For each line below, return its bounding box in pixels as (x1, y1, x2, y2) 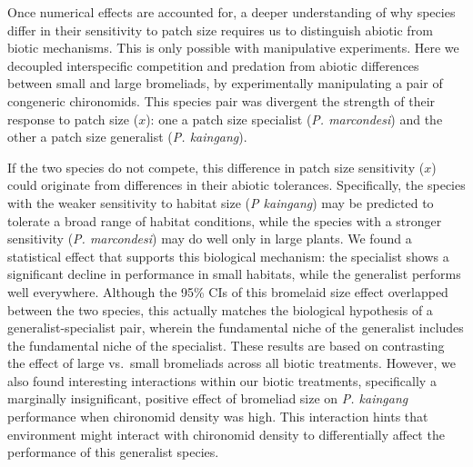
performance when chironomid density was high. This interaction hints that (7, 407, 428, 426)
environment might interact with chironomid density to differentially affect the (7, 424, 445, 443)
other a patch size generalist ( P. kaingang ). (7, 127, 247, 146)
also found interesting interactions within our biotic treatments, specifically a (7, 371, 437, 390)
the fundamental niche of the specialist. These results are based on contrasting (7, 335, 445, 354)
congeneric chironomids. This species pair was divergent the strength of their (7, 91, 436, 110)
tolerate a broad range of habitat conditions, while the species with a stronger (7, 211, 442, 230)
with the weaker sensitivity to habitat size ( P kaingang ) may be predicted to (7, 193, 434, 212)
